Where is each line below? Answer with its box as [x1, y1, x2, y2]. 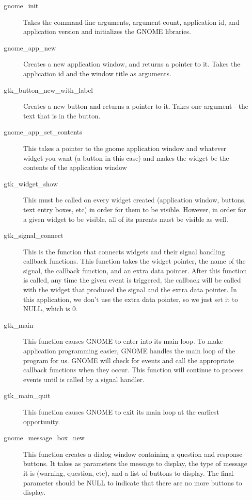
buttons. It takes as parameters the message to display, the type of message [23, 458, 247, 468]
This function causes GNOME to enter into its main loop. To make [23, 336, 223, 346]
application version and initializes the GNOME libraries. [23, 26, 191, 36]
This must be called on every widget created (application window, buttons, [23, 195, 246, 205]
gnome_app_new [4, 42, 56, 52]
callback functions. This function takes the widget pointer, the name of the [23, 256, 246, 266]
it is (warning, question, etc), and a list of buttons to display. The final [23, 467, 234, 478]
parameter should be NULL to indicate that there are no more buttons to [23, 477, 242, 487]
